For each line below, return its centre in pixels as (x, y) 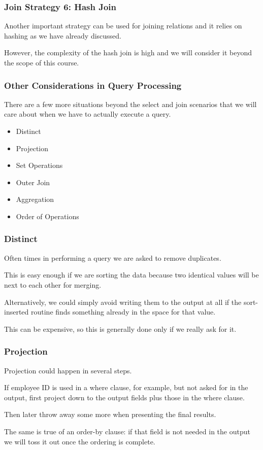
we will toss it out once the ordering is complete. (80, 441)
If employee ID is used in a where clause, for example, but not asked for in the (126, 387)
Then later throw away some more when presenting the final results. (110, 414)
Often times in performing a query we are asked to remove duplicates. (113, 257)
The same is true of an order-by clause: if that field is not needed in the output (127, 431)
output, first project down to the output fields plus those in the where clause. (124, 397)
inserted (17, 312)
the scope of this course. (42, 62)
